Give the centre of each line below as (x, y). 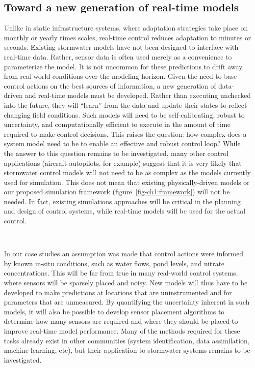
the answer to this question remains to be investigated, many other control (116, 153)
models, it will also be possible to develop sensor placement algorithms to (114, 311)
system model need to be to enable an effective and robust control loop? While (122, 143)
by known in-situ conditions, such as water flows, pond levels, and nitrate (114, 263)
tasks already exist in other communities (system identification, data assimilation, (127, 340)
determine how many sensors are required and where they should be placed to (121, 321)
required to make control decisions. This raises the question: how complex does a (125, 134)
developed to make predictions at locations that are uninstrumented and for (118, 292)
